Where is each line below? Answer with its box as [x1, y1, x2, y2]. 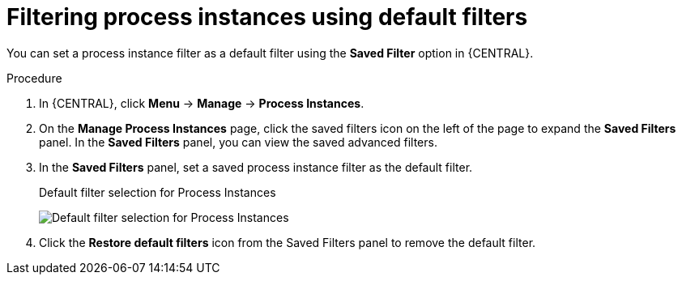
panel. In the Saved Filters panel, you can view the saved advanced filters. [39, 134, 437, 149]
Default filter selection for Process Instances [39, 185, 276, 199]
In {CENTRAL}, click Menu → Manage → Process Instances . [39, 96, 364, 110]
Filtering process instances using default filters [6, 3, 528, 31]
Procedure [6, 70, 62, 85]
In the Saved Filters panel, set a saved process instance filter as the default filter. [39, 160, 473, 174]
